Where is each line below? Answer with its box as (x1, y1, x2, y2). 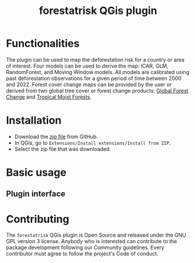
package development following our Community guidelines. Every (6, 244, 165, 251)
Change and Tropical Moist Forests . (6, 93, 92, 100)
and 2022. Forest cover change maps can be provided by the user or (6, 80, 172, 88)
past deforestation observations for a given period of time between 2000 (6, 75, 182, 82)
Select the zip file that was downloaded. (14, 145, 112, 152)
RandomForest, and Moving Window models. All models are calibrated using (6, 68, 190, 75)
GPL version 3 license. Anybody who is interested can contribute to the (6, 238, 177, 245)
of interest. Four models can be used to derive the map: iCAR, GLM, (6, 62, 169, 69)
